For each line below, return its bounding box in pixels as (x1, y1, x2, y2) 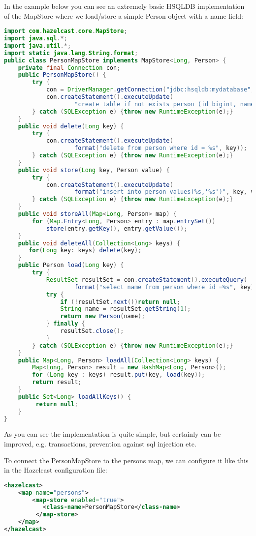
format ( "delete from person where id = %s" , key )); (74, 145, 248, 152)
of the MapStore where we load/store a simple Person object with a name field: (4, 10, 243, 21)
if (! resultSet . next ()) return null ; (60, 298, 181, 305)
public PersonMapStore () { (18, 71, 106, 79)
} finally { (46, 320, 85, 328)
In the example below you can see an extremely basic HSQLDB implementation (4, 1, 245, 11)
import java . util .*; (4, 42, 71, 49)
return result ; (32, 379, 82, 386)
